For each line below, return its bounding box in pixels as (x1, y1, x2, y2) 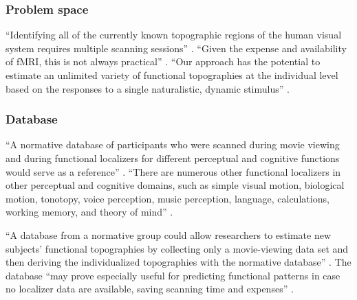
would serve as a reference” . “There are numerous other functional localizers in (6, 164, 341, 178)
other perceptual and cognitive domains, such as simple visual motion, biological (6, 178, 345, 192)
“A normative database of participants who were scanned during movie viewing (6, 137, 340, 152)
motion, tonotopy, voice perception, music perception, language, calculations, (6, 191, 329, 205)
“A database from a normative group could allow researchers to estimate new (6, 227, 331, 242)
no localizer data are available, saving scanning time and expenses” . (6, 281, 294, 296)
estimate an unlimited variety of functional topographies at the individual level (6, 68, 338, 82)
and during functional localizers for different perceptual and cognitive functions (6, 151, 340, 165)
